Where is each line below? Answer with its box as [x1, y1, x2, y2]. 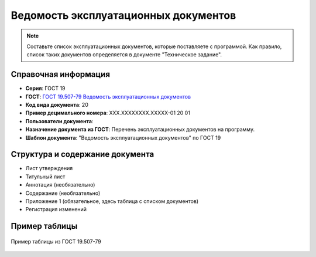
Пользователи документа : [25, 117, 94, 124]
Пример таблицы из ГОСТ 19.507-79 [11, 238, 102, 245]
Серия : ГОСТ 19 [25, 85, 66, 92]
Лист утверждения [25, 165, 73, 172]
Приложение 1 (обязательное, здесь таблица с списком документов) [25, 198, 199, 205]
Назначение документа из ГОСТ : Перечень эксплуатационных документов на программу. [25, 126, 255, 133]
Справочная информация [11, 69, 111, 79]
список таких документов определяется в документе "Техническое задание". [26, 51, 222, 58]
